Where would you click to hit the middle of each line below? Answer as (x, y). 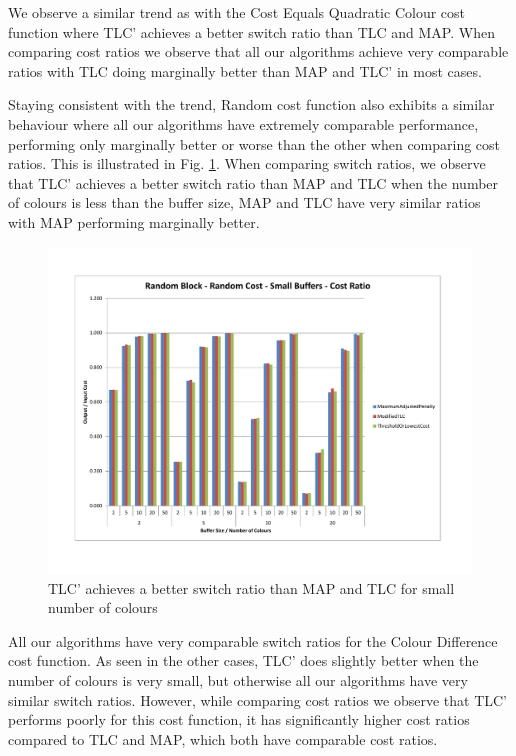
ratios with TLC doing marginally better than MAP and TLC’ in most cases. (245, 70)
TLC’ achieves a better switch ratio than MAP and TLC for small (251, 587)
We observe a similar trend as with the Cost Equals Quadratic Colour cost (237, 12)
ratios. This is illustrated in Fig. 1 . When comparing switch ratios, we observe (247, 163)
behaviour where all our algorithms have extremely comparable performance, (243, 123)
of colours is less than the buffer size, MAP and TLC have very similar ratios (244, 202)
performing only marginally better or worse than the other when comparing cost (254, 143)
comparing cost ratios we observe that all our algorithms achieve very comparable (258, 51)
